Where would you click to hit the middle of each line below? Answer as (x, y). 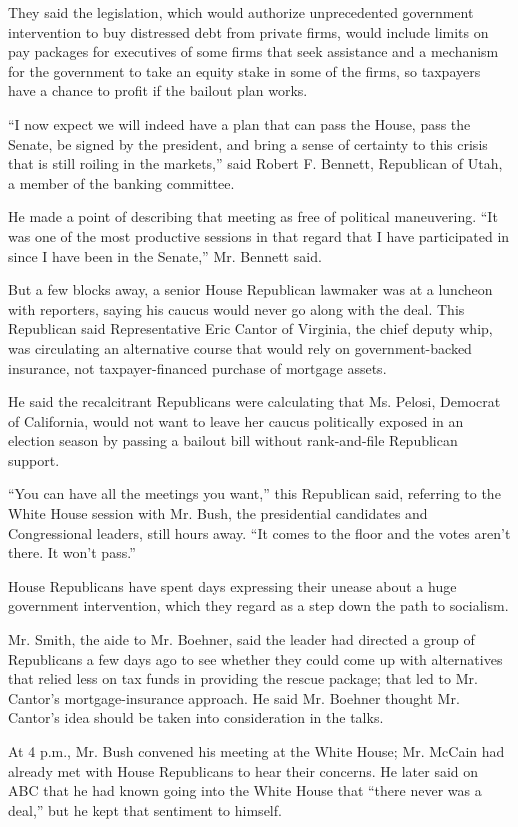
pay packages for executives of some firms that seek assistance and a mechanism (253, 51)
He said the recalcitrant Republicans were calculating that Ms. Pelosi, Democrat (254, 401)
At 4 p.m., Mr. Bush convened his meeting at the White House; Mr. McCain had (256, 751)
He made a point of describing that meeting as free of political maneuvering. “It (253, 216)
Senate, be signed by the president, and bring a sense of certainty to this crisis (248, 143)
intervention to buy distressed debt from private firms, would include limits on (248, 31)
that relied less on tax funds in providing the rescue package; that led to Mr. (243, 678)
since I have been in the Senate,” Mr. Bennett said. (165, 255)
